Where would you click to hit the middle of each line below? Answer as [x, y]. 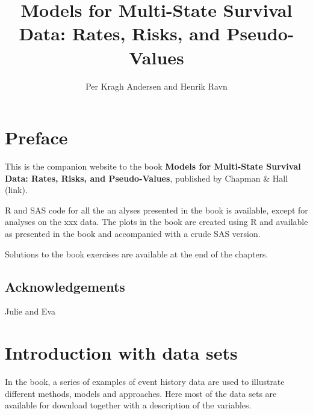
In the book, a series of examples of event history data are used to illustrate [145, 382]
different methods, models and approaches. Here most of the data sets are [141, 393]
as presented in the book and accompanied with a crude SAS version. [133, 233]
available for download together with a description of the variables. [128, 405]
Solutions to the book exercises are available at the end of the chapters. [137, 254]
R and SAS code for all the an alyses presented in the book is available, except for [156, 210]
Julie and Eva [30, 311]
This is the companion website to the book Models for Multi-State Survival [153, 166]
